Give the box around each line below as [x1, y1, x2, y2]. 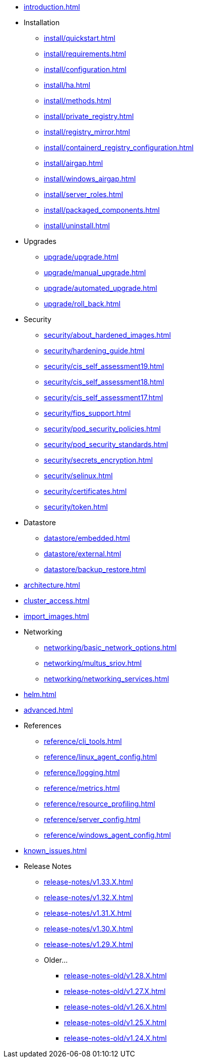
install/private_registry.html [44, 112, 134, 120]
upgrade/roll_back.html [44, 299, 121, 308]
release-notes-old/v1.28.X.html [64, 971, 167, 980]
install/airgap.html [44, 159, 103, 167]
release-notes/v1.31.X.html [44, 909, 132, 917]
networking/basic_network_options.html [44, 643, 177, 652]
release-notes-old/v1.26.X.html [64, 1003, 167, 1011]
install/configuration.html [44, 65, 126, 74]
